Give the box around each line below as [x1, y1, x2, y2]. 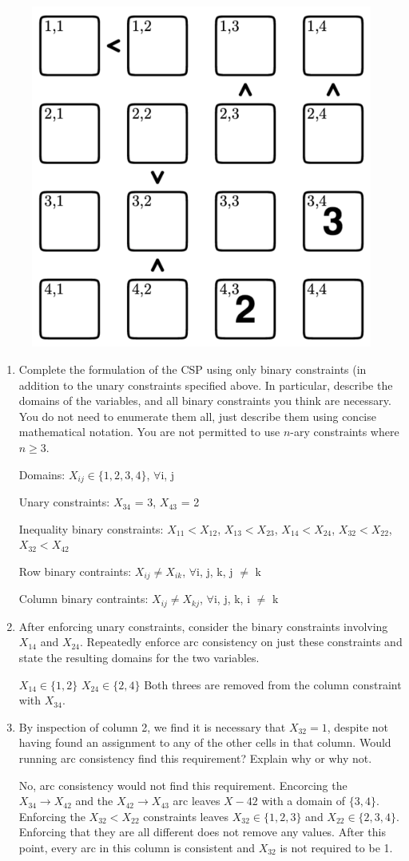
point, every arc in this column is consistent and [18, 839, 255, 855]
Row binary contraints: [18, 562, 132, 579]
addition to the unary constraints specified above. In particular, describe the [18, 376, 393, 393]
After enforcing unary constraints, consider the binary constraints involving [18, 617, 388, 634]
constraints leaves [143, 807, 229, 824]
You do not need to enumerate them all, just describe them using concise [18, 407, 376, 424]
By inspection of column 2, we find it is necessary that [18, 718, 286, 735]
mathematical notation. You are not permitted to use [18, 423, 280, 440]
